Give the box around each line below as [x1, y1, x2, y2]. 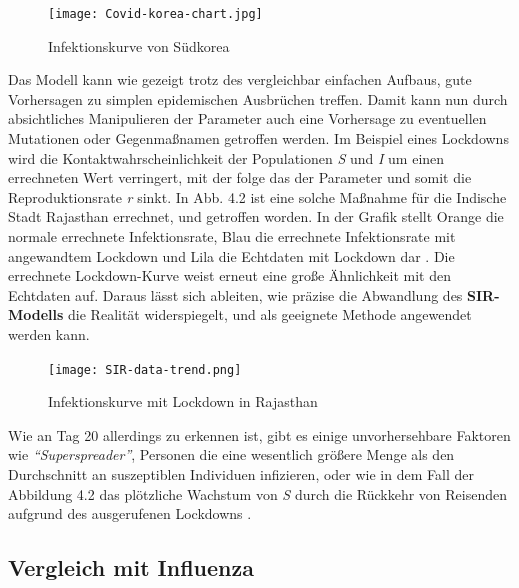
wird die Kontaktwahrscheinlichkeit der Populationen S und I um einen [8, 147, 445, 168]
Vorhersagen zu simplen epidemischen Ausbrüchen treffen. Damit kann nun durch [8, 88, 508, 109]
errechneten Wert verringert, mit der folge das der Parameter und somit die [8, 167, 472, 188]
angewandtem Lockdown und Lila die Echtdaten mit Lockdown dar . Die [8, 245, 455, 266]
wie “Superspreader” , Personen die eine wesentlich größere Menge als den [8, 444, 455, 465]
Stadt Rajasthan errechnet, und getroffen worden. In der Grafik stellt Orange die [8, 206, 504, 227]
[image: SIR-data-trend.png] [48, 362, 242, 377]
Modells [8, 304, 64, 325]
